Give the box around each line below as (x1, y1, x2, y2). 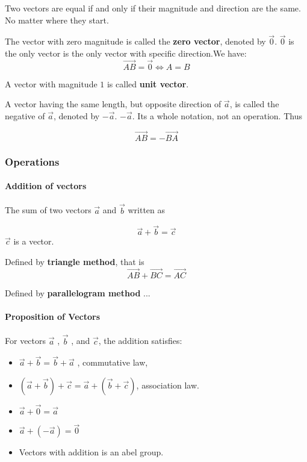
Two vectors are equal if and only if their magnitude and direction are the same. (5, 2, 301, 14)
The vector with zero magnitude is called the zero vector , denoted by (5, 35, 266, 48)
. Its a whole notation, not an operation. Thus (132, 110, 302, 122)
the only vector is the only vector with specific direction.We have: (5, 47, 247, 59)
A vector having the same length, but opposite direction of (5, 98, 222, 110)
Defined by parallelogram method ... (5, 286, 150, 299)
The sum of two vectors (5, 204, 91, 216)
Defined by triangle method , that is (5, 255, 144, 268)
